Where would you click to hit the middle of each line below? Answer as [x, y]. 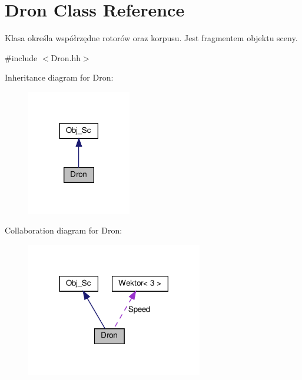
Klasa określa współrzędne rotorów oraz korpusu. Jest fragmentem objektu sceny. [151, 38]
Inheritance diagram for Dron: [59, 77]
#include [21, 57]
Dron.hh [66, 57]
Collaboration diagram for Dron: [64, 230]
